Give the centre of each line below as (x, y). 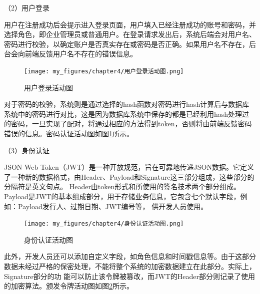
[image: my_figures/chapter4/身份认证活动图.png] (104, 224)
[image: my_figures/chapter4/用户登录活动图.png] (104, 71)
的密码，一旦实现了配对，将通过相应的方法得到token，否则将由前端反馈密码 (128, 124)
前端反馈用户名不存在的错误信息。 (81, 54)
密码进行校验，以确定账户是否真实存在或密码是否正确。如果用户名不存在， (126, 44)
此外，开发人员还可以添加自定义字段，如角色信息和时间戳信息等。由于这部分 (130, 256)
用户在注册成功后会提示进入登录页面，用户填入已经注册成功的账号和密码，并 (130, 24)
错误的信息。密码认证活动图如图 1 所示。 (69, 133)
